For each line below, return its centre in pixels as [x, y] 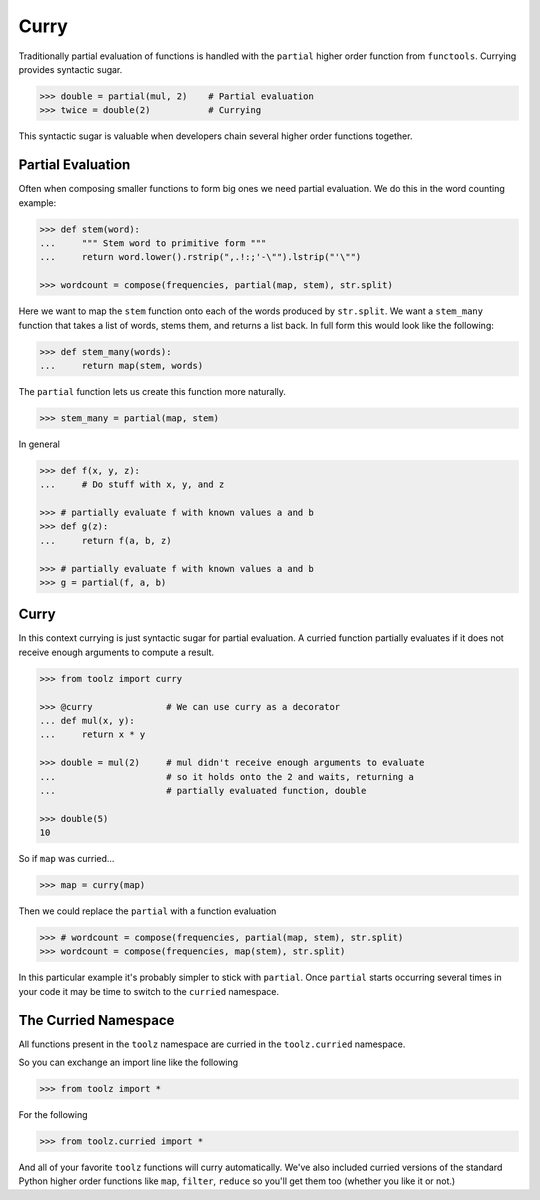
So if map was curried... [66, 859]
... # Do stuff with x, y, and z [132, 484]
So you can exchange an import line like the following [128, 1062]
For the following [53, 1115]
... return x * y [92, 734]
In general [39, 444]
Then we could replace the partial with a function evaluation [147, 911]
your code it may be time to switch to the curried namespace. [149, 991]
